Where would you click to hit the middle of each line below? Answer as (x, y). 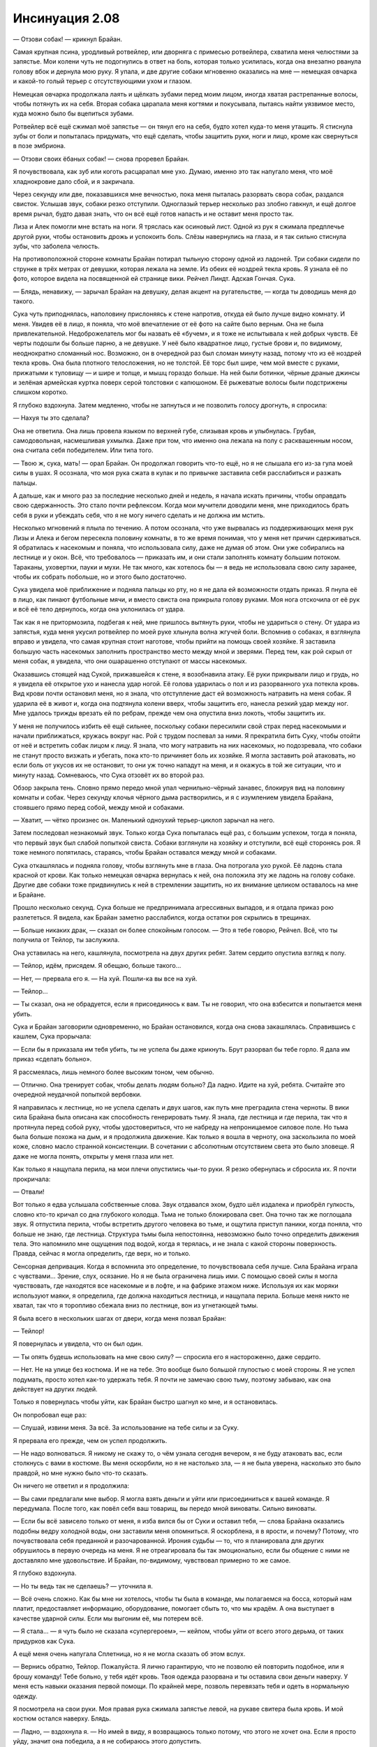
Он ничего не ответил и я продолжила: (71, 1486)
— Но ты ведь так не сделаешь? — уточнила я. (83, 1586)
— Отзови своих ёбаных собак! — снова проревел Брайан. (101, 159)
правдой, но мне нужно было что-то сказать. (80, 1473)
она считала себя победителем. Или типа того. (83, 450)
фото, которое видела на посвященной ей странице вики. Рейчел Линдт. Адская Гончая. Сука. (154, 279)
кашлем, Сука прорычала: (52, 1036)
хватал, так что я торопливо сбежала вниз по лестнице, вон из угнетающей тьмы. (135, 1305)
